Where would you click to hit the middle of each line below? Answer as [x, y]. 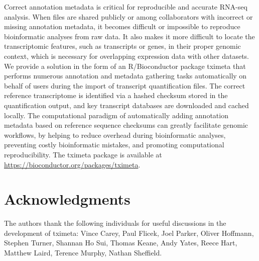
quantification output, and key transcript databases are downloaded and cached [126, 105]
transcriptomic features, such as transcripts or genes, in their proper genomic [122, 46]
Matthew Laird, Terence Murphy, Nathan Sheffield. [83, 252]
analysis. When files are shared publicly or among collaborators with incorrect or [128, 16]
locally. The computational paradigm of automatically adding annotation [116, 115]
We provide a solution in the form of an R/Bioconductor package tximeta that [125, 66]
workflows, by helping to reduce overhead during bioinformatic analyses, [115, 135]
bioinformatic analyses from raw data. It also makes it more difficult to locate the [129, 36]
